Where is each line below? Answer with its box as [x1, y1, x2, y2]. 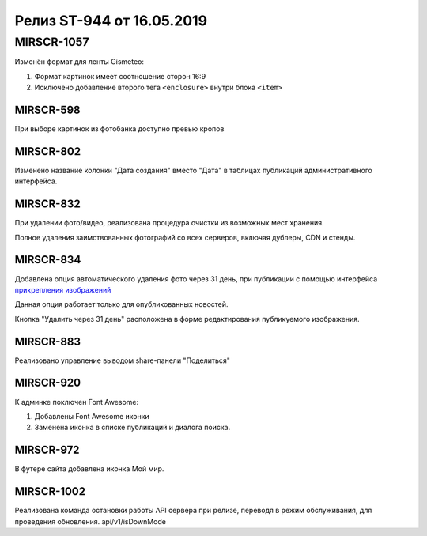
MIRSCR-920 [14, 376, 81, 390]
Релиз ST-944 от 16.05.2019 [14, 12, 208, 29]
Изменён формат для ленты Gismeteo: [14, 57, 145, 66]
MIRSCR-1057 [14, 35, 89, 49]
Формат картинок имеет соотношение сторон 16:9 [34, 71, 206, 81]
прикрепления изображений [14, 285, 111, 294]
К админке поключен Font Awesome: [14, 397, 139, 406]
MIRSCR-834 [14, 253, 81, 266]
